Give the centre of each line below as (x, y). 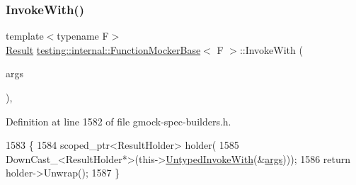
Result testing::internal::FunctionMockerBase (103, 49)
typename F (83, 36)
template (25, 36)
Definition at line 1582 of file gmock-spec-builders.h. (119, 121)
